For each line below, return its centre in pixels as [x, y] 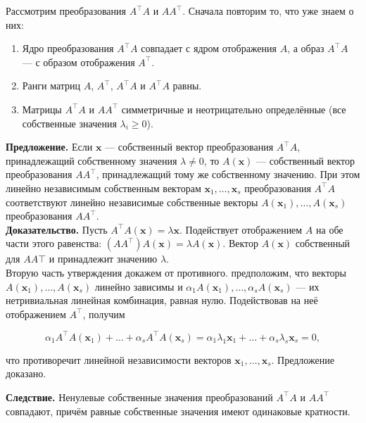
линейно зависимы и [139, 286]
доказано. [26, 373]
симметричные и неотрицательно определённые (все [234, 109]
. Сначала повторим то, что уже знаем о [268, 11]
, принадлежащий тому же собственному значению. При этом [228, 174]
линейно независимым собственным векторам [103, 188]
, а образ [306, 48]
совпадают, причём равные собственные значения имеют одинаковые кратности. [178, 411]
